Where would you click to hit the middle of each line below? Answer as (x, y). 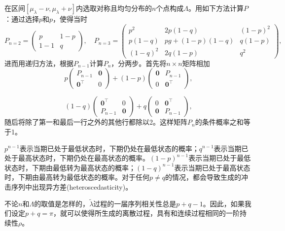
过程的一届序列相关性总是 (135, 203)
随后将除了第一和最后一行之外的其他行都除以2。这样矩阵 (96, 122)
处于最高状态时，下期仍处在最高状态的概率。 (77, 158)
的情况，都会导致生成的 (203, 177)
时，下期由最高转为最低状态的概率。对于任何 (77, 177)
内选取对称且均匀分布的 (114, 8)
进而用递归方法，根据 (39, 63)
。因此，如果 (224, 203)
